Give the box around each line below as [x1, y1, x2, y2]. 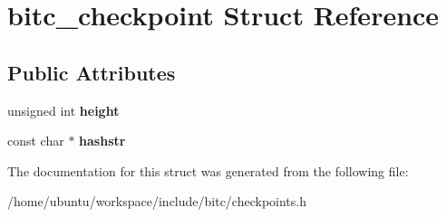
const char [7, 131, 64, 150]
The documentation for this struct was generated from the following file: [7, 161, 409, 180]
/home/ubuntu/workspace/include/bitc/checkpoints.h [7, 192, 307, 211]
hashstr [79, 131, 126, 150]
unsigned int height [7, 100, 120, 119]
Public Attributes [7, 58, 176, 86]
